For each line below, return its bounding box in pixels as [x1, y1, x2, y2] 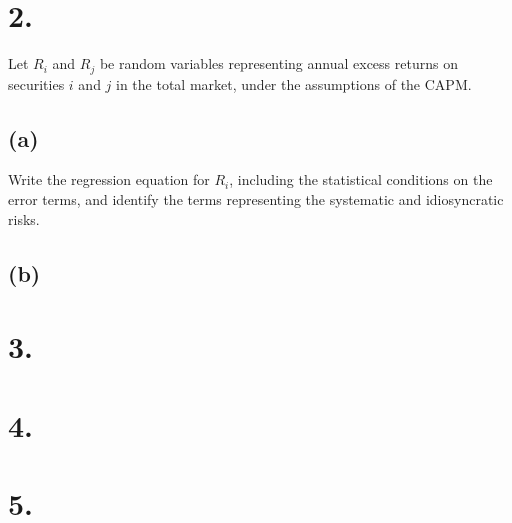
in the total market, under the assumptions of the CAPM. [116, 73, 472, 94]
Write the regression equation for [8, 169, 210, 190]
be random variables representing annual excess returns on [99, 53, 458, 74]
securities [8, 73, 65, 94]
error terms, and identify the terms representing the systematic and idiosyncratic [8, 188, 504, 209]
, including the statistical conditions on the [229, 169, 493, 190]
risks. [8, 208, 40, 229]
